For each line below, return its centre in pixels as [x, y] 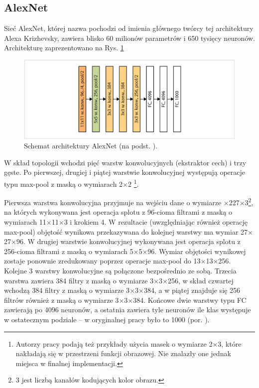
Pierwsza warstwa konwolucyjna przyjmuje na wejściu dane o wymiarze [113, 202]
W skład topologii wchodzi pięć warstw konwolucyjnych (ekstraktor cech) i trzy [125, 162]
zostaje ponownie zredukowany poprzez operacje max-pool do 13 [102, 261]
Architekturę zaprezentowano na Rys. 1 [64, 48]
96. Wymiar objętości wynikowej [197, 251]
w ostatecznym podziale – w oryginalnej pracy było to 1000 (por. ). [107, 319]
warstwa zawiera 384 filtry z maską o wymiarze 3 [79, 280]
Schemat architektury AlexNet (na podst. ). [91, 146]
